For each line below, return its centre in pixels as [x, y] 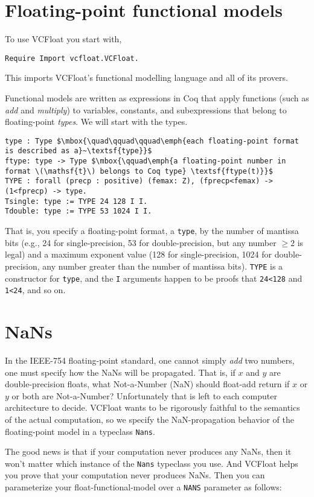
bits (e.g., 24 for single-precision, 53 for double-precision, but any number [141, 242]
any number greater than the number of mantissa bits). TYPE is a [163, 266]
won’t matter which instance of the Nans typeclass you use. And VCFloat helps [152, 463]
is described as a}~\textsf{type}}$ [78, 151]
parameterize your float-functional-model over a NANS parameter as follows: [143, 487]
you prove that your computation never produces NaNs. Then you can [135, 475]
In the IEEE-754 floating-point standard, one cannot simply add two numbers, [150, 360]
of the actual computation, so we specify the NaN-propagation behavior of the [149, 419]
